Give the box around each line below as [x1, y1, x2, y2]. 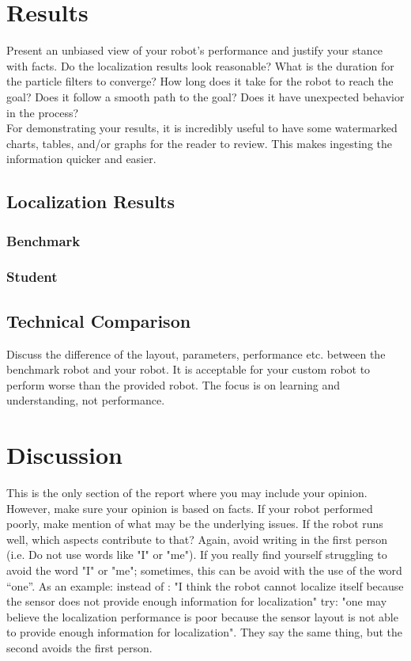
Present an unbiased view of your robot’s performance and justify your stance [6, 42, 383, 59]
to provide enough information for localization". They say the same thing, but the [6, 624, 402, 640]
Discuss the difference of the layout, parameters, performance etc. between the [6, 345, 386, 362]
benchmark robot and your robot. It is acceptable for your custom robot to [6, 361, 371, 378]
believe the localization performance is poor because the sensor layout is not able [6, 608, 398, 625]
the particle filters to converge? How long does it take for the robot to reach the [6, 73, 394, 89]
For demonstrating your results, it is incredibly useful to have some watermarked [6, 120, 398, 136]
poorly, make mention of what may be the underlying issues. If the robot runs [6, 515, 383, 532]
